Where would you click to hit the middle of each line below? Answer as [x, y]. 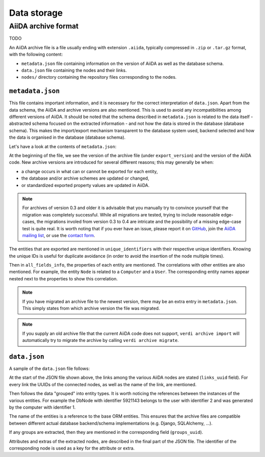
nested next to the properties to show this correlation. [63, 278]
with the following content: [36, 55]
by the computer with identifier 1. [42, 407]
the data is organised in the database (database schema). [67, 137]
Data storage [36, 13]
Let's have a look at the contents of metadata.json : [63, 146]
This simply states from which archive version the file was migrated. [91, 308]
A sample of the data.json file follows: [50, 368]
